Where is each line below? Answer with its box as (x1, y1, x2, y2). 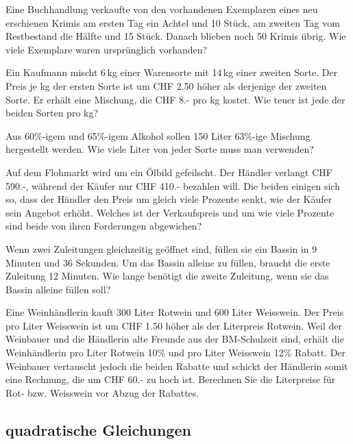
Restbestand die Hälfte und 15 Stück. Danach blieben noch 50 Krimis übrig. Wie (5, 29, 346, 43)
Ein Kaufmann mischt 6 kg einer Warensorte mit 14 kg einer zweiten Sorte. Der (5, 65, 338, 79)
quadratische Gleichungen (5, 419, 191, 440)
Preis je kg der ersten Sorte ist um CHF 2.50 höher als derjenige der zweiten (5, 78, 327, 92)
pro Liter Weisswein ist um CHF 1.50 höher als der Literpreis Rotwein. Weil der (5, 318, 343, 332)
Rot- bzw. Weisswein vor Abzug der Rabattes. (5, 385, 199, 399)
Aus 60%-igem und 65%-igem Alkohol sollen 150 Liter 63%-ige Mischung (5, 128, 311, 143)
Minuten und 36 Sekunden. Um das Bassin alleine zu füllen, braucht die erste (5, 255, 330, 269)
